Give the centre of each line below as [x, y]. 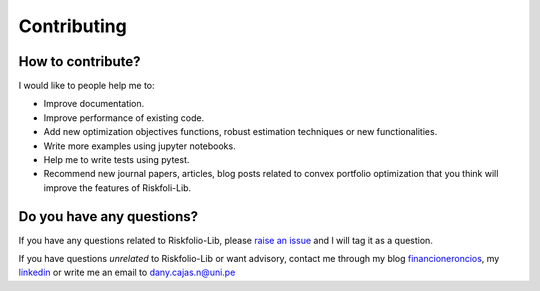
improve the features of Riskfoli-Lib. [117, 187]
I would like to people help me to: [86, 86]
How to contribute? [79, 61]
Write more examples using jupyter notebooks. [139, 146]
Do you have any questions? [108, 216]
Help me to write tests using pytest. [116, 160]
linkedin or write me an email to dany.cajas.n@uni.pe [127, 272]
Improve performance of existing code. [124, 117]
